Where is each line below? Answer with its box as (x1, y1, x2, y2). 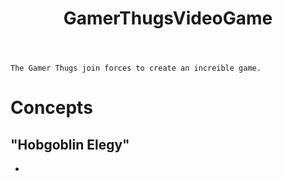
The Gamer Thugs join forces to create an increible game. (10, 63, 262, 74)
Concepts (10, 97, 93, 119)
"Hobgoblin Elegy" (10, 136, 130, 153)
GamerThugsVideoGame (63, 7, 273, 30)
